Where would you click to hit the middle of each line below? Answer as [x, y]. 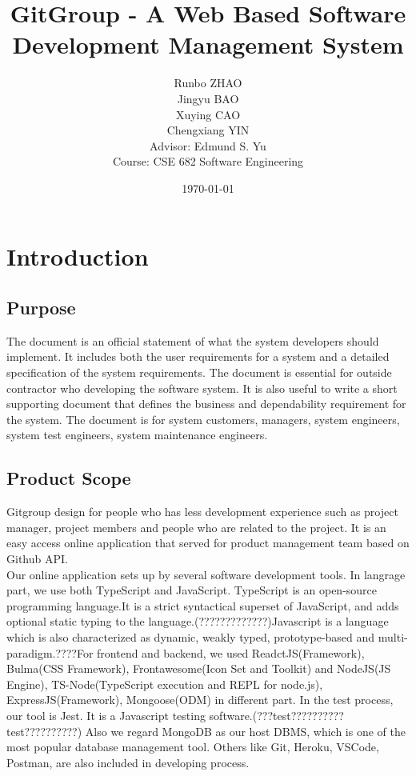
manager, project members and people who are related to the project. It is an [196, 527]
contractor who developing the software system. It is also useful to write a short [202, 388]
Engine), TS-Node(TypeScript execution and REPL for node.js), [165, 684]
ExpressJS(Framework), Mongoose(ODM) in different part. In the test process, [200, 700]
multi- [393, 636]
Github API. [37, 558]
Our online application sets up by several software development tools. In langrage [206, 574]
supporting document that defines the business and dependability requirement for [206, 404]
